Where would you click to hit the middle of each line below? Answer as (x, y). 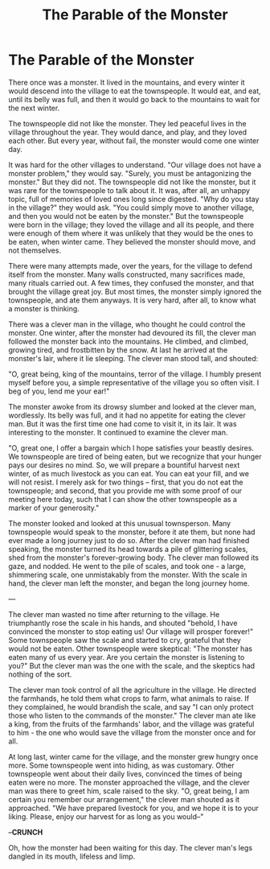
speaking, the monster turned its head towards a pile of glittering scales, (128, 549)
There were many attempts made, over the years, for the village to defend (131, 266)
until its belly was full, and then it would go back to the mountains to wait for (134, 99)
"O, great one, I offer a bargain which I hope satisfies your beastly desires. (131, 447)
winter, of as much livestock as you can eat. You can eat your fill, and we (129, 473)
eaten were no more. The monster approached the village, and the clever (129, 782)
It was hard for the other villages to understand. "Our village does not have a (135, 165)
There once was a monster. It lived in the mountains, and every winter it (127, 82)
